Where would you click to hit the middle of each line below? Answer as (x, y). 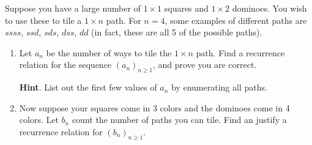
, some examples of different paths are (236, 20)
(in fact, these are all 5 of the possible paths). (177, 32)
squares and (186, 8)
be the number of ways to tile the (109, 52)
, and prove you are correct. (205, 65)
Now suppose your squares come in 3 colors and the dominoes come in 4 (154, 107)
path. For (124, 20)
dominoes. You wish (269, 8)
